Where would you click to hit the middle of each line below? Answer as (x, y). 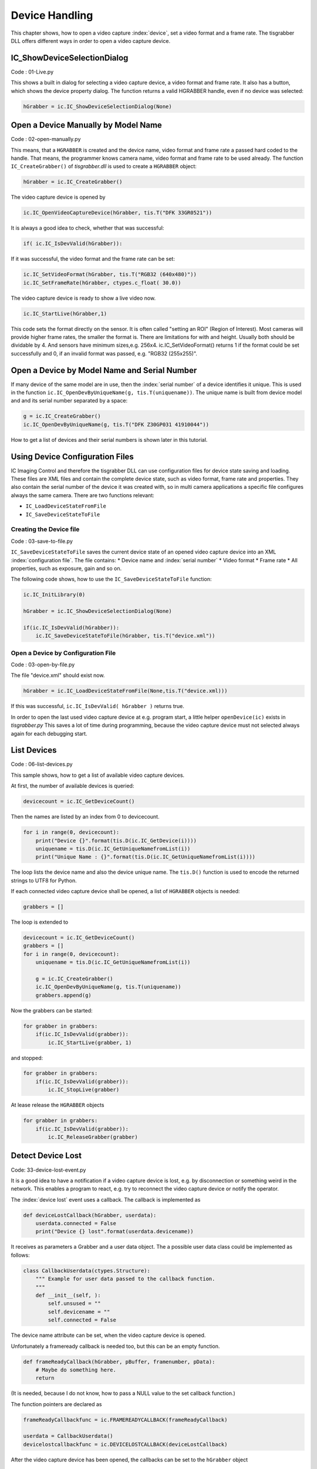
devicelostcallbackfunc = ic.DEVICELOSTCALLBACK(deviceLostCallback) (125, 1444)
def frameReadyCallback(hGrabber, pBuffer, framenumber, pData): (119, 1361)
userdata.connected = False (76, 1223)
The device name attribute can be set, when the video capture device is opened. (108, 1335)
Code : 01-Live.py (32, 72)
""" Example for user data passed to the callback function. (125, 1279)
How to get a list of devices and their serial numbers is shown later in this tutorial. (109, 440)
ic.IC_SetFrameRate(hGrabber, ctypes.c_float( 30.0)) (102, 283)
